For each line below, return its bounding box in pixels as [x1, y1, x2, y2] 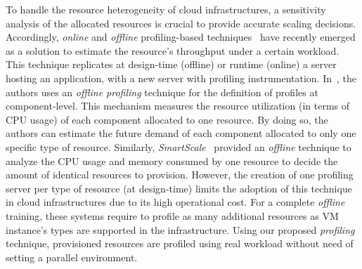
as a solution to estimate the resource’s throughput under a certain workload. [6, 43, 340, 58]
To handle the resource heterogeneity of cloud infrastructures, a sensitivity [6, 2, 326, 16]
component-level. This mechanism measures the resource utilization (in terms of [6, 98, 350, 113]
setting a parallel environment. [6, 249, 138, 264]
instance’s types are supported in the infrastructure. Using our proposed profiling [6, 222, 355, 237]
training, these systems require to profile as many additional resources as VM [6, 208, 339, 223]
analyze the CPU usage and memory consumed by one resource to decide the [6, 153, 338, 168]
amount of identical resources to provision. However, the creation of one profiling [6, 167, 354, 182]
